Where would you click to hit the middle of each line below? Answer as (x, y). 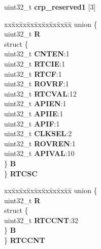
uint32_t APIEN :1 (35, 103)
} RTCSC (21, 173)
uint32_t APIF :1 (32, 123)
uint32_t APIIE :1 (34, 113)
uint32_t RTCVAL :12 (40, 93)
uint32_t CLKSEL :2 (38, 133)
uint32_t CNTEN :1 (37, 54)
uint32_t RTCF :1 (33, 73)
